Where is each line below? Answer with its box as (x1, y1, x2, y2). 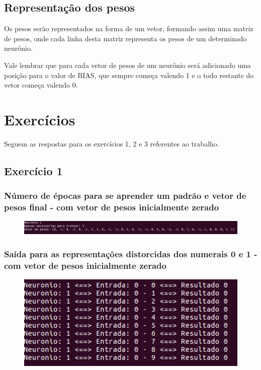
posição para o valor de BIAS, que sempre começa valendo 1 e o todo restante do (4, 69, 254, 80)
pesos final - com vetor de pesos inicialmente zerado (4, 201, 219, 213)
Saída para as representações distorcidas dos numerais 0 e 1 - (4, 247, 257, 260)
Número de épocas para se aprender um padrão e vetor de (4, 189, 246, 202)
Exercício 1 (4, 163, 63, 178)
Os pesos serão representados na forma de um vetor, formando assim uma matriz (4, 23, 253, 34)
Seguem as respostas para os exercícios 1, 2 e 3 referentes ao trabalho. (4, 138, 219, 149)
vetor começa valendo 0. (4, 80, 78, 90)
